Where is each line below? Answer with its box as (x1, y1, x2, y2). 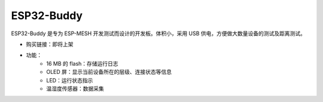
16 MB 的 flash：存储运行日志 (46, 60, 119, 67)
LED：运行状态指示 (46, 76, 93, 84)
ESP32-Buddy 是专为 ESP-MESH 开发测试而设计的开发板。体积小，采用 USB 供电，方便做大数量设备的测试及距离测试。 (11, 30, 306, 37)
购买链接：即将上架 (26, 41, 74, 48)
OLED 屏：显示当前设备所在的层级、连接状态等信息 (46, 69, 172, 76)
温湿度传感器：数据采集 (46, 85, 104, 92)
